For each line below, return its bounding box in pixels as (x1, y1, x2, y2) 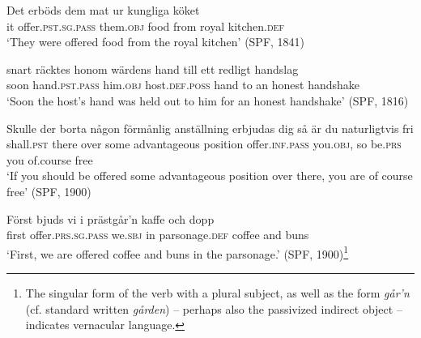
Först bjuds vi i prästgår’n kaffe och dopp (6, 210, 215, 227)
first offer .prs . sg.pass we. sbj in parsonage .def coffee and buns (6, 226, 309, 243)
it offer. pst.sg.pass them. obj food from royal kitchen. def (6, 17, 284, 34)
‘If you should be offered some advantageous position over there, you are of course (6, 167, 413, 184)
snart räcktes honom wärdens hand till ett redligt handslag (6, 60, 299, 77)
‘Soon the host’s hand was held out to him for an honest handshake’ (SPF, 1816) (6, 92, 409, 109)
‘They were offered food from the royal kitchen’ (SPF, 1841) (6, 33, 305, 50)
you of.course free (6, 151, 93, 168)
